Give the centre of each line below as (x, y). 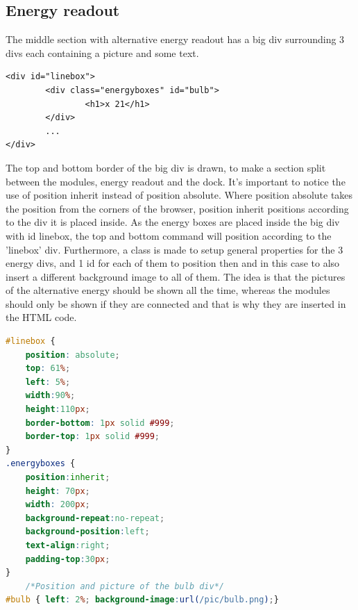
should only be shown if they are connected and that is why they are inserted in (176, 303)
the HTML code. (41, 317)
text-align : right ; (68, 545)
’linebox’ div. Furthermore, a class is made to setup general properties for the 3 (174, 249)
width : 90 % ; (50, 396)
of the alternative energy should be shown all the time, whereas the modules (168, 290)
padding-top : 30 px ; (68, 559)
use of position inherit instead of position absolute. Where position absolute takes (179, 195)
